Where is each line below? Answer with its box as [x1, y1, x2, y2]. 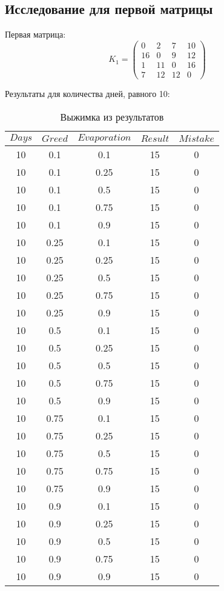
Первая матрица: [5, 28, 66, 41]
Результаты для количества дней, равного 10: [5, 87, 170, 99]
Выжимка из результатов [60, 109, 164, 124]
